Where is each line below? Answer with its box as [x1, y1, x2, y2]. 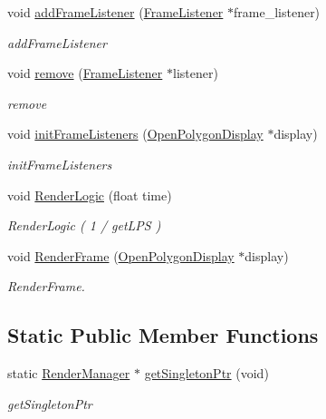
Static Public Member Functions [7, 321, 319, 349]
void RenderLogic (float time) [7, 185, 172, 204]
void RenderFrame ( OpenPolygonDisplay [7, 246, 235, 265]
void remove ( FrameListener [7, 63, 163, 83]
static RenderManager [7, 364, 130, 383]
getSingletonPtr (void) [144, 364, 269, 383]
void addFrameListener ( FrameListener [7, 3, 224, 21]
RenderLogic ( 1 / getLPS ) [7, 216, 161, 235]
